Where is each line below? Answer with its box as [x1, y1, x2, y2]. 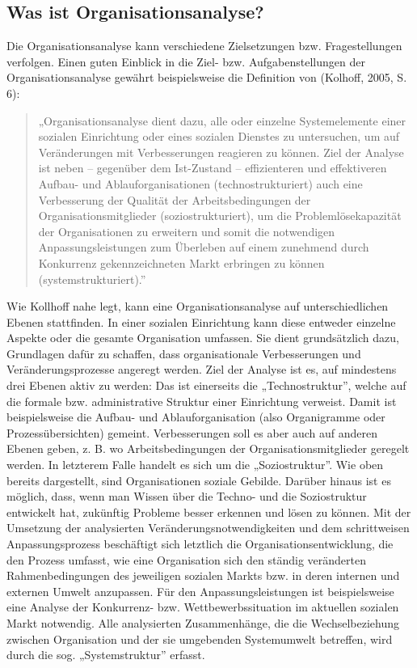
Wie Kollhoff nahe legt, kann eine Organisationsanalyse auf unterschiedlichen [6, 298, 389, 315]
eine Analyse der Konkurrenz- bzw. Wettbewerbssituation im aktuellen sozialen [6, 598, 399, 615]
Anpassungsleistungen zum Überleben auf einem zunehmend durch [38, 239, 369, 256]
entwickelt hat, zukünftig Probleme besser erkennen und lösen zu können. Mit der [6, 503, 411, 520]
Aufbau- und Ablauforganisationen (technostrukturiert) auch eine [38, 175, 363, 192]
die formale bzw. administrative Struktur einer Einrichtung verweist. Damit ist [6, 392, 397, 409]
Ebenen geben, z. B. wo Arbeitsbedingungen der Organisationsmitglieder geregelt [6, 440, 410, 457]
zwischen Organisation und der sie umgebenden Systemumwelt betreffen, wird [6, 630, 393, 647]
